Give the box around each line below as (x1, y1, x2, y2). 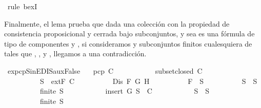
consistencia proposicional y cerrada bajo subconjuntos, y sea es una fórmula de (4, 28, 255, 39)
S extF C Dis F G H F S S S (39, 75, 257, 86)
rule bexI (7, 1, 37, 11)
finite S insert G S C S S (39, 85, 210, 96)
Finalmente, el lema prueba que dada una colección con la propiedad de (4, 18, 230, 29)
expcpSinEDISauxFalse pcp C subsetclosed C (7, 65, 203, 76)
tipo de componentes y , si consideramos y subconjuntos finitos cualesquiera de (4, 38, 252, 49)
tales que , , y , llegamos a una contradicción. (4, 48, 147, 59)
